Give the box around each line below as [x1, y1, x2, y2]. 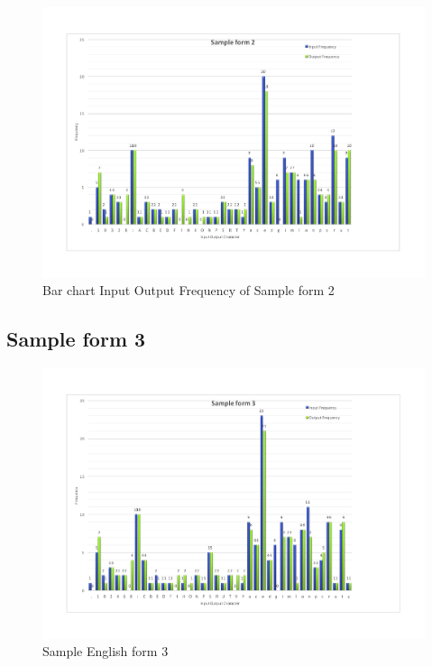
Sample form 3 [6, 325, 146, 353]
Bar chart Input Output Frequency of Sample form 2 [42, 281, 335, 300]
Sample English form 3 [42, 642, 169, 661]
